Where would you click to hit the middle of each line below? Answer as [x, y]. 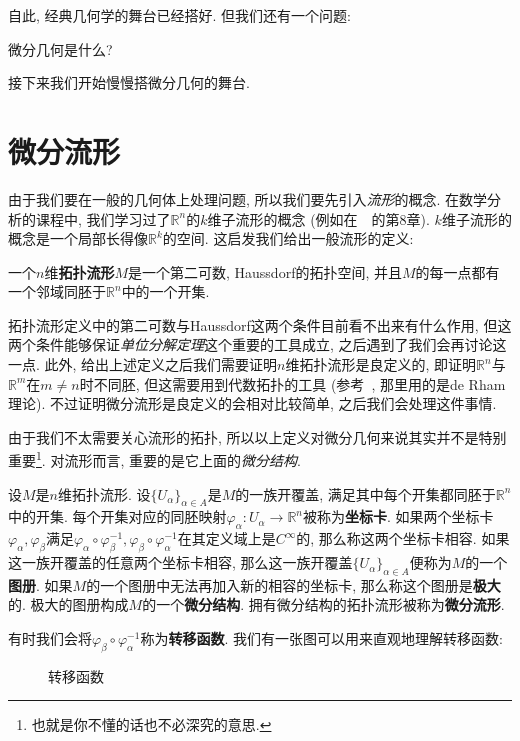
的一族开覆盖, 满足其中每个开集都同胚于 [365, 493]
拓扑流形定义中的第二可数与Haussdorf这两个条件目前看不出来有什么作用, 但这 [260, 324]
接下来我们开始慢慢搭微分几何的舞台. [129, 82]
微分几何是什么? [60, 48]
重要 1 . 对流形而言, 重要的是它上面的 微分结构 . [154, 459]
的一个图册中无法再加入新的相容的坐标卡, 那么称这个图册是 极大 [293, 584]
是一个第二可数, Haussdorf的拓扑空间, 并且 [265, 271]
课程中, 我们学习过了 [103, 218]
